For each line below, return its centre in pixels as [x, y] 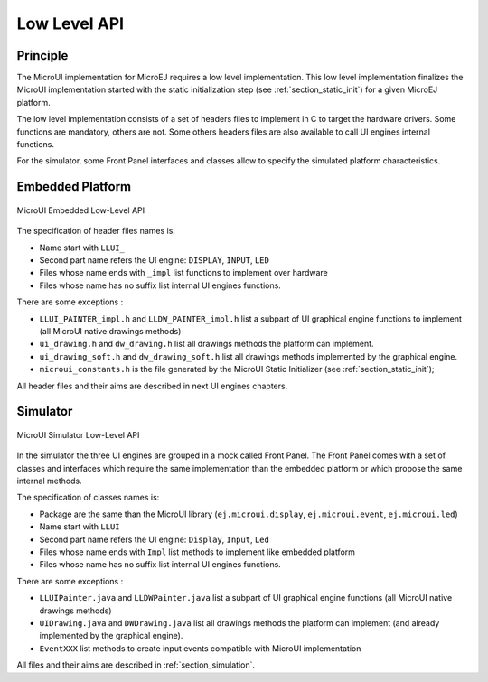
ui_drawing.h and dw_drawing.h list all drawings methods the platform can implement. [206, 344]
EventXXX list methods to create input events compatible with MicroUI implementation [200, 648]
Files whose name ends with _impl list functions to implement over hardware [184, 273]
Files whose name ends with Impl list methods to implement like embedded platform [197, 552]
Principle [42, 56]
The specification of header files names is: [96, 231]
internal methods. [49, 481]
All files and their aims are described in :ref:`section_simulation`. [136, 665]
